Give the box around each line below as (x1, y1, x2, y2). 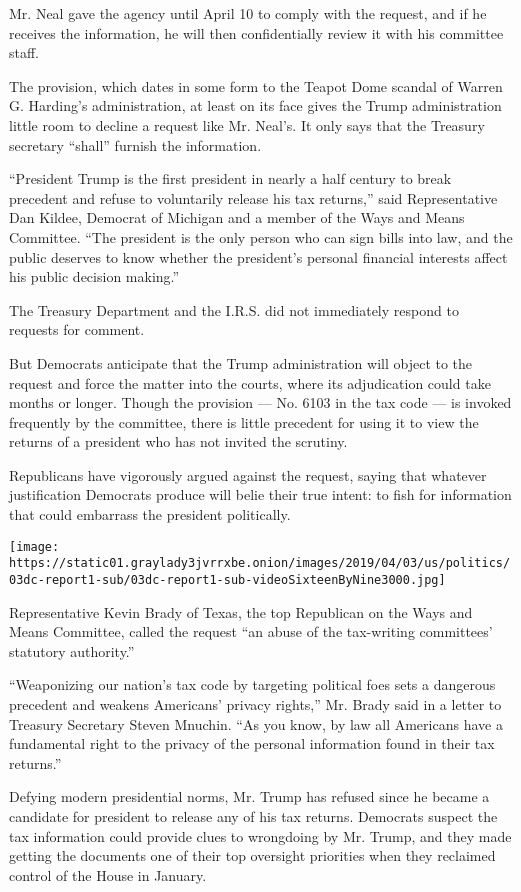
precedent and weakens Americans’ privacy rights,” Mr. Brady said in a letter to (9, 694, 502, 714)
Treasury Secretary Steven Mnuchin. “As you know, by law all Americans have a (9, 713, 503, 734)
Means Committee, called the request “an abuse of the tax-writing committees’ (9, 621, 493, 642)
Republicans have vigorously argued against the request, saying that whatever (9, 464, 487, 485)
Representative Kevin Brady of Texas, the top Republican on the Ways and (9, 601, 473, 622)
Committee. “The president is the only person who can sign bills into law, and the (9, 226, 513, 247)
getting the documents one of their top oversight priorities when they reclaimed (9, 845, 496, 866)
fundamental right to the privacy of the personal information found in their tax (9, 733, 495, 754)
